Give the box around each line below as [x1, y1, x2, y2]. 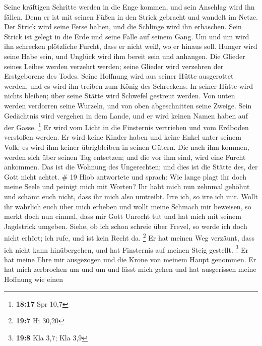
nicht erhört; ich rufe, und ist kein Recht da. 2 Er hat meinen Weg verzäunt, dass [4, 231, 255, 243]
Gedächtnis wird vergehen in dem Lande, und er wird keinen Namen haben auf [4, 110, 248, 121]
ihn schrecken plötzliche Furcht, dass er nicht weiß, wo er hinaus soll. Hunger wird [4, 41, 257, 51]
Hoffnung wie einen [4, 274, 63, 284]
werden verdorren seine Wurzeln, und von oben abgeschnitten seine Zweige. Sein [4, 100, 252, 110]
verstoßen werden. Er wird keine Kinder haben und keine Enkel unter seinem [4, 132, 241, 142]
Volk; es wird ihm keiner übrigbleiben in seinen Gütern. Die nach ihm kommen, [4, 141, 249, 152]
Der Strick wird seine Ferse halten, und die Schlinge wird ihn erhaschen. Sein [4, 21, 242, 32]
